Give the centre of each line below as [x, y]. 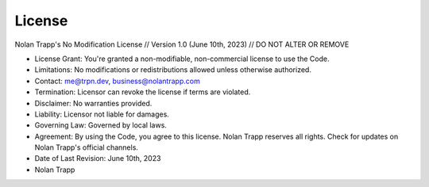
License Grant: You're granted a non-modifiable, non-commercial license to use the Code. [182, 59]
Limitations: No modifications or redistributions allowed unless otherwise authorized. [173, 70]
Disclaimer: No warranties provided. [93, 103]
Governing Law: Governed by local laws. [100, 125]
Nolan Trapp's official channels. [87, 147]
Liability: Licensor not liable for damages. [102, 114]
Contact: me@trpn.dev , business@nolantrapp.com [117, 81]
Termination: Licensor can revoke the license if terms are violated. [143, 92]
